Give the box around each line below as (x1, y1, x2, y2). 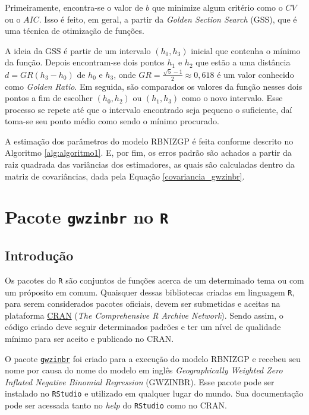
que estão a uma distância (196, 56, 291, 68)
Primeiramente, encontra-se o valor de (5, 1, 143, 13)
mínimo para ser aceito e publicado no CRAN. (5, 332, 174, 345)
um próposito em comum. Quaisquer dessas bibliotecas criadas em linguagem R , (5, 285, 295, 298)
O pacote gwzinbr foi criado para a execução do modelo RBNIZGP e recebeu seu (5, 352, 301, 364)
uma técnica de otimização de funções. (5, 24, 144, 37)
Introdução (5, 246, 74, 265)
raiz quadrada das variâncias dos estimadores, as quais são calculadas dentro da (5, 158, 295, 171)
